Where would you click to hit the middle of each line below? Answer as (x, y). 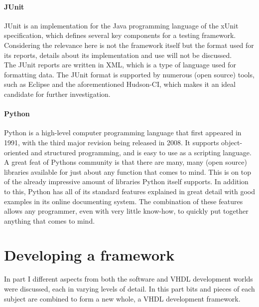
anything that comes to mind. (50, 220)
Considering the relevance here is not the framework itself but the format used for (129, 45)
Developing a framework (89, 255)
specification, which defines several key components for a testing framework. (120, 35)
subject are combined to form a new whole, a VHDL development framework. (122, 298)
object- (232, 142)
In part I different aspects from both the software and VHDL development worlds (129, 279)
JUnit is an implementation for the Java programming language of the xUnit (121, 25)
